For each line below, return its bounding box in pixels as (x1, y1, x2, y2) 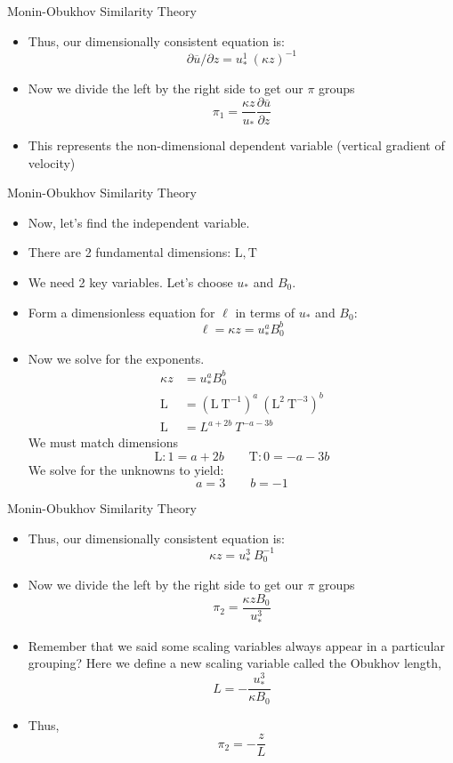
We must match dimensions (28, 433, 179, 452)
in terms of (235, 302, 295, 321)
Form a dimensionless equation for (28, 302, 215, 321)
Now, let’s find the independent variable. (28, 213, 250, 231)
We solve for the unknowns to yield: (28, 460, 224, 478)
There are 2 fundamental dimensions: (28, 243, 231, 261)
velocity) (28, 153, 76, 172)
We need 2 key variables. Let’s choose (28, 272, 233, 291)
